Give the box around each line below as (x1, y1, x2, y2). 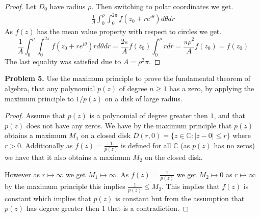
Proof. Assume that (5, 110, 66, 121)
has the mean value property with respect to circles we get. (37, 25, 222, 36)
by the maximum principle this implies (5, 181, 125, 192)
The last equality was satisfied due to (5, 56, 121, 66)
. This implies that (161, 181, 220, 192)
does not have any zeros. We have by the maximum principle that (26, 120, 232, 130)
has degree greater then (26, 203, 99, 213)
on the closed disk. (145, 152, 203, 162)
